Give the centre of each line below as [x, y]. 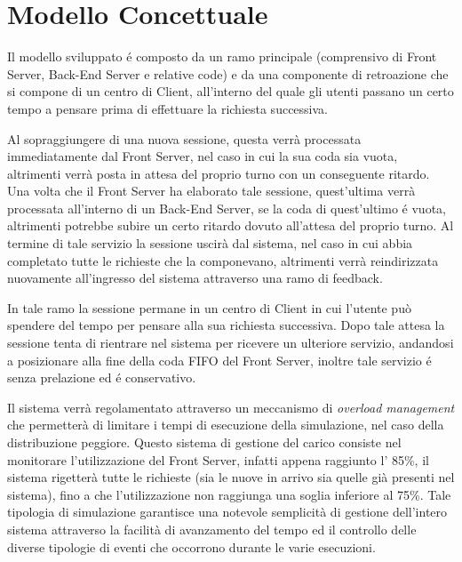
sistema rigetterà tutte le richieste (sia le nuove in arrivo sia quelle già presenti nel [231, 477]
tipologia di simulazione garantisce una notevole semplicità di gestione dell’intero [227, 512]
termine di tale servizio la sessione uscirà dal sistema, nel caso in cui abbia [210, 243]
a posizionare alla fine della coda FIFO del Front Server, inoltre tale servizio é [219, 360]
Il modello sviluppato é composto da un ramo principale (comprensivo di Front [222, 56]
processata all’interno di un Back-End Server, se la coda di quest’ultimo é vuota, [227, 208]
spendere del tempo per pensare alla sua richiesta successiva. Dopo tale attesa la [226, 325]
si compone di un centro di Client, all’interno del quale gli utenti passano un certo [231, 91]
